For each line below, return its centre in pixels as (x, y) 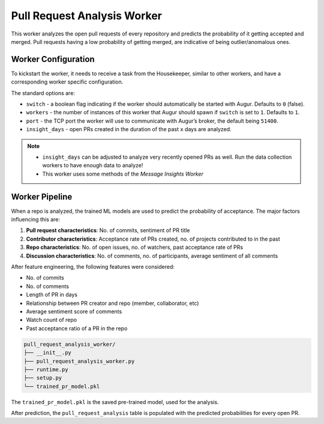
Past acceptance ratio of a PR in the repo (77, 328)
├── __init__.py (48, 353)
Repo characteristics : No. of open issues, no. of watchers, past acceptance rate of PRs (134, 247)
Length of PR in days (52, 295)
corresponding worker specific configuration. (67, 82)
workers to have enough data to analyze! (93, 165)
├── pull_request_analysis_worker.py (79, 361)
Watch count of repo (52, 320)
